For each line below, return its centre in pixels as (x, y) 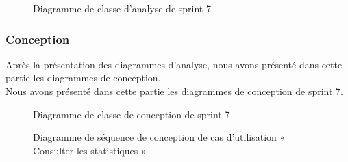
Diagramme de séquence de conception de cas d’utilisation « (159, 137)
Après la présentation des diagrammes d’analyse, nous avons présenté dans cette (174, 64)
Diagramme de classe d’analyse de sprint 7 (122, 8)
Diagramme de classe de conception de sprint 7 (132, 114)
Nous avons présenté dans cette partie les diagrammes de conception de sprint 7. (174, 91)
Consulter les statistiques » (90, 150)
